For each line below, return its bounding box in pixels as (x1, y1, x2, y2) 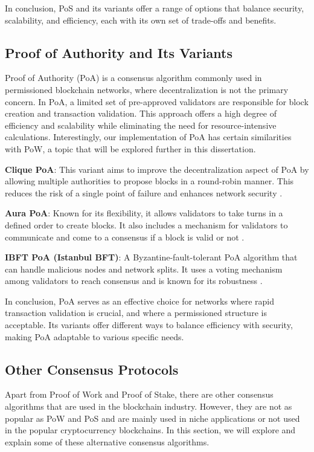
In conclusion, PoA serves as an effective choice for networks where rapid (5, 294, 274, 307)
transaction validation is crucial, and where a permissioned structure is (5, 306, 267, 319)
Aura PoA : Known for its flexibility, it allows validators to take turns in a (5, 207, 283, 219)
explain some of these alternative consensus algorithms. (5, 435, 210, 448)
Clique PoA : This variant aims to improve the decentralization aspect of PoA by (5, 163, 309, 175)
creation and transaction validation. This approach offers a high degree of (5, 107, 277, 120)
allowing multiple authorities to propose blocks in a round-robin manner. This (5, 175, 294, 187)
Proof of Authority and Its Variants (5, 43, 232, 62)
